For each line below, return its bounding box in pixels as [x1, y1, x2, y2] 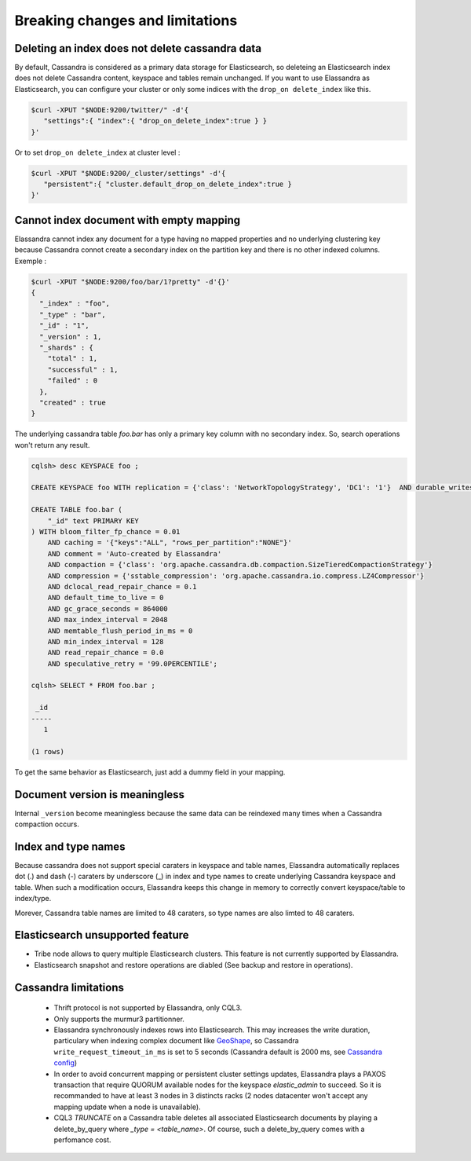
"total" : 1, [47, 354, 98, 363]
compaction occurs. [14, 819, 80, 829]
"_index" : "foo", [39, 299, 110, 308]
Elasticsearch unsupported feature [14, 928, 189, 942]
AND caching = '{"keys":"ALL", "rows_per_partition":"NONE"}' [47, 538, 292, 548]
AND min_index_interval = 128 [47, 637, 164, 646]
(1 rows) [31, 747, 65, 756]
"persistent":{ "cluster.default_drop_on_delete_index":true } [43, 179, 292, 189]
